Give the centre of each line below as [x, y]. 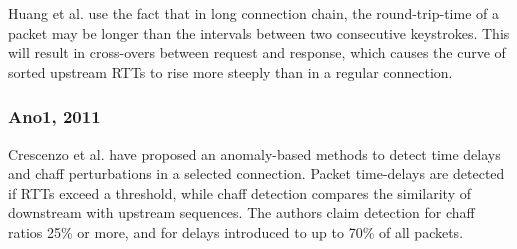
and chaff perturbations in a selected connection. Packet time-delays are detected [256, 173]
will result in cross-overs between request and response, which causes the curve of [257, 52]
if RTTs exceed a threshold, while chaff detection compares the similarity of [239, 192]
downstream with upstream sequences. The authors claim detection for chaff [241, 212]
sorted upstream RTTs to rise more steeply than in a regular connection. [230, 71]
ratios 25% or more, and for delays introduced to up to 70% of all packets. [236, 231]
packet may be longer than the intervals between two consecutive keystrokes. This [259, 32]
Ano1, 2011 [54, 116]
